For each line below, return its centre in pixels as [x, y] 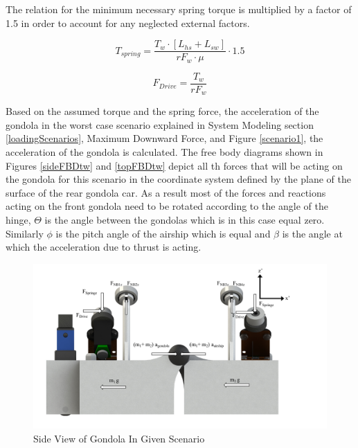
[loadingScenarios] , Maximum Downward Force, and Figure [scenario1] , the [164, 138]
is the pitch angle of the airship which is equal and [163, 233]
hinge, [18, 219]
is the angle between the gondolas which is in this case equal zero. [185, 219]
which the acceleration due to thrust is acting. [104, 247]
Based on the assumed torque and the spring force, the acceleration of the [162, 111]
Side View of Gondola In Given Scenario [119, 438]
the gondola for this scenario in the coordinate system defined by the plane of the [178, 179]
